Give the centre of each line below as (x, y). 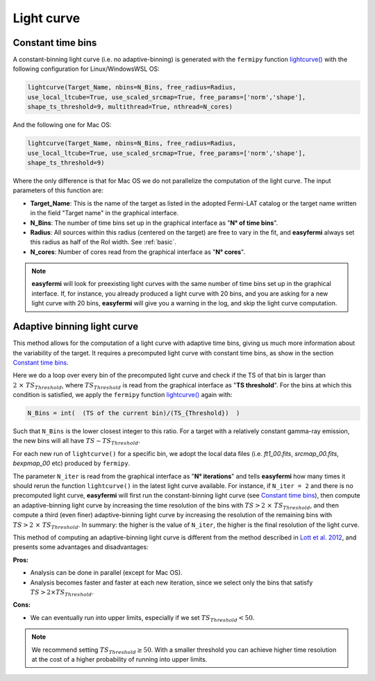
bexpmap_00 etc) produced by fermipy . (72, 463)
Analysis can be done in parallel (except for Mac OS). (107, 573)
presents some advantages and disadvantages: (81, 547)
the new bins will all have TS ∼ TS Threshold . (76, 442)
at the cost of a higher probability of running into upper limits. (119, 659)
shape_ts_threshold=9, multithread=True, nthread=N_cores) (130, 107)
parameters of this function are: (58, 190)
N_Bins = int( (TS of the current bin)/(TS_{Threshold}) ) (134, 413)
